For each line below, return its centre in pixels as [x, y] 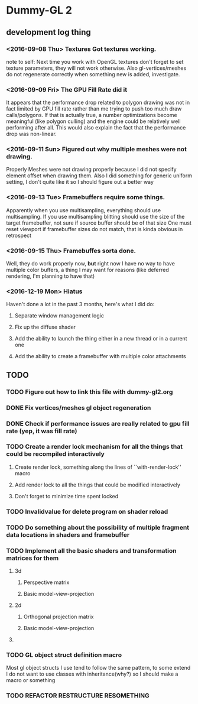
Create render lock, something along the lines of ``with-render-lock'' [98, 467]
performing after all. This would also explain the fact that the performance [96, 128]
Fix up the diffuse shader [45, 327]
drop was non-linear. [32, 134]
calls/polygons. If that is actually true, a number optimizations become [92, 115]
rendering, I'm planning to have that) [51, 276]
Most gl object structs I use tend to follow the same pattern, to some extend [98, 668]
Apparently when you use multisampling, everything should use [84, 210]
